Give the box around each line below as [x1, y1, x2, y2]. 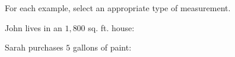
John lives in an [5, 21, 62, 33]
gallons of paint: [72, 41, 132, 53]
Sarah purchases [5, 41, 63, 53]
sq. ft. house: [88, 21, 135, 33]
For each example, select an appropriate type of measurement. [5, 2, 231, 14]
